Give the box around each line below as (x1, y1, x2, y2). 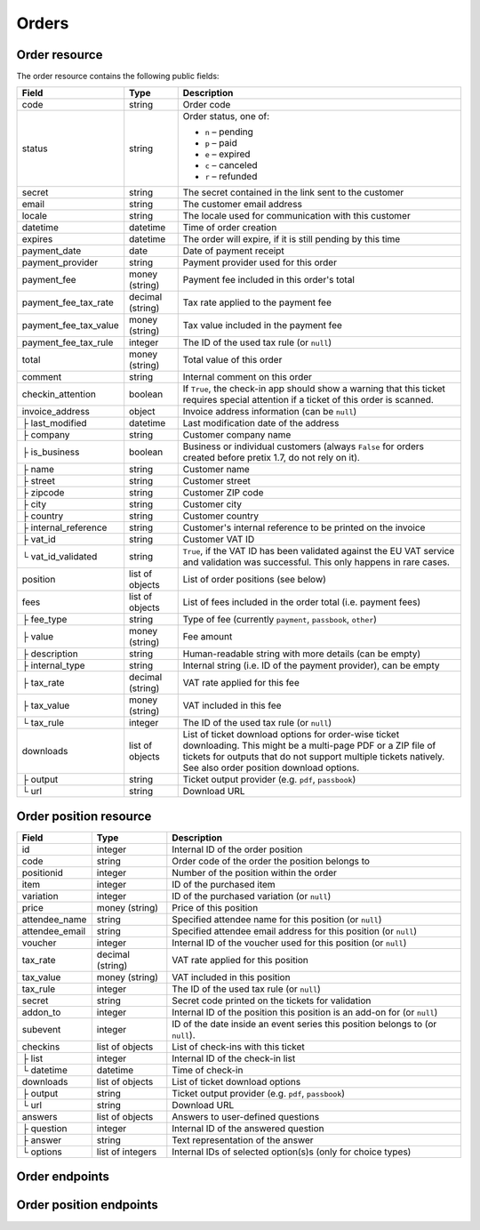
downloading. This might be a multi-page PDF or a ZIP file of (182, 739, 436, 752)
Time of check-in (172, 1064, 244, 1076)
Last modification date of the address (182, 417, 340, 430)
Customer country (182, 510, 260, 522)
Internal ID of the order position (172, 843, 303, 856)
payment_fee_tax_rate (21, 296, 115, 309)
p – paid (204, 137, 237, 149)
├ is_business (21, 446, 80, 458)
